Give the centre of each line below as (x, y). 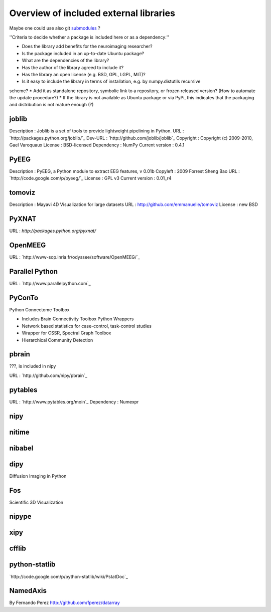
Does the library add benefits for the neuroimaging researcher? (87, 46)
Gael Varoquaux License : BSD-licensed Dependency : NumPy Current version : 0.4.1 (97, 145)
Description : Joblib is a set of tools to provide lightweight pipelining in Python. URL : (97, 131)
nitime (19, 432)
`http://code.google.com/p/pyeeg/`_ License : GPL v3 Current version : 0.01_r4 (90, 178)
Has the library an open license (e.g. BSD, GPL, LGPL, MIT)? (84, 74)
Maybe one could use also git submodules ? (55, 28)
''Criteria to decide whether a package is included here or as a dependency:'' (89, 37)
